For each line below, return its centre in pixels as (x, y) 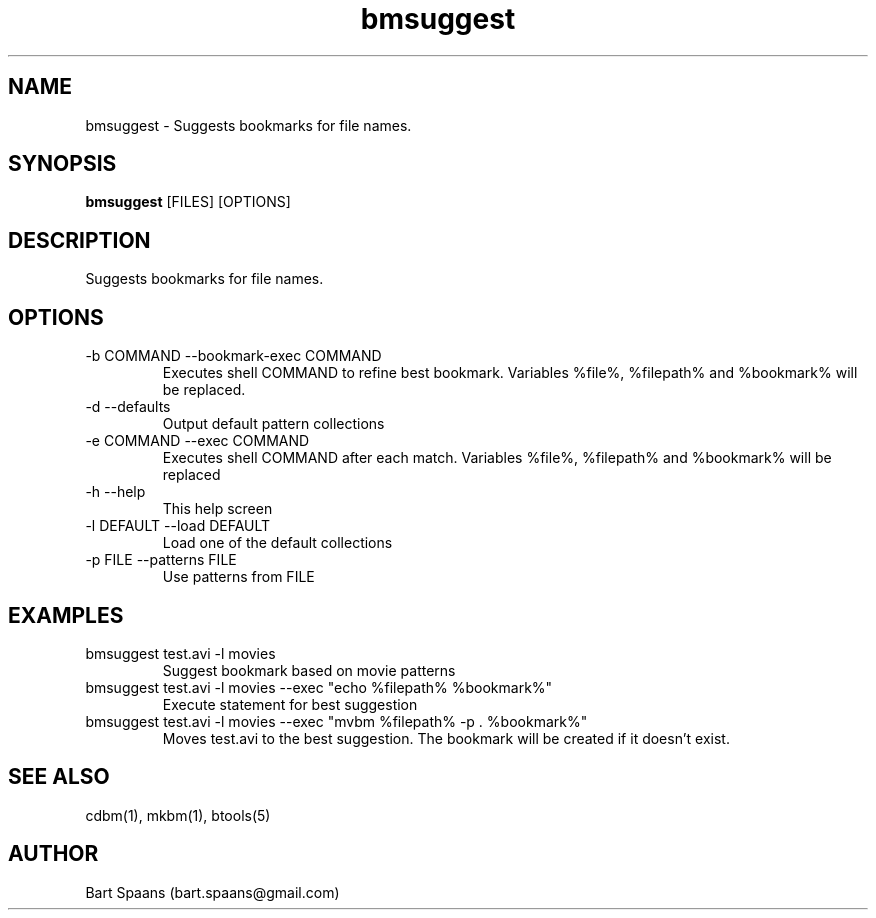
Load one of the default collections (277, 543)
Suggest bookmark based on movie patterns (309, 670)
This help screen (217, 509)
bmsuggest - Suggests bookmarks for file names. (248, 125)
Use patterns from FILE (238, 577)
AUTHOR (53, 854)
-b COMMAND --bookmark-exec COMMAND (233, 356)
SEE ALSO (59, 777)
